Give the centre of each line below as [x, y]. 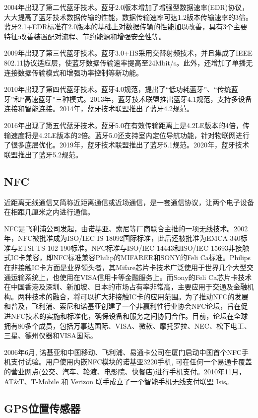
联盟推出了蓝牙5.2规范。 [43, 154]
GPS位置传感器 [42, 408]
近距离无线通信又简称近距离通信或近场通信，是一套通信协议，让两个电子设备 [129, 202]
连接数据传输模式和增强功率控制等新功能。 [73, 72]
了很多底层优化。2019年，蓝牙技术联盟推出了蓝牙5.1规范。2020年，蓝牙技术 [127, 145]
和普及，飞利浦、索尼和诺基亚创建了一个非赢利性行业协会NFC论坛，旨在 [123, 306]
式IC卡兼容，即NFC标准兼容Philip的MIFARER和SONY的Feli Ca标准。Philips [128, 257]
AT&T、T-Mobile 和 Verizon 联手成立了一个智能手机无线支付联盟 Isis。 [119, 381]
